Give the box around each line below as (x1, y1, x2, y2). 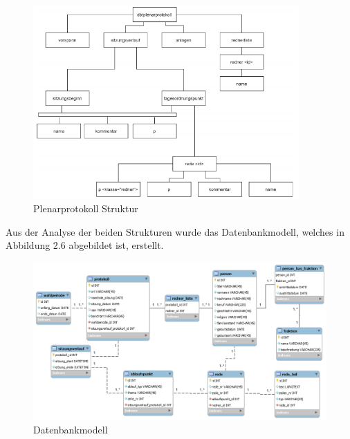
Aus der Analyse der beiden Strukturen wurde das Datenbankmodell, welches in (6, 224, 344, 239)
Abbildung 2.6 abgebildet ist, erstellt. (6, 238, 164, 252)
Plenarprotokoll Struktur (33, 201, 138, 216)
